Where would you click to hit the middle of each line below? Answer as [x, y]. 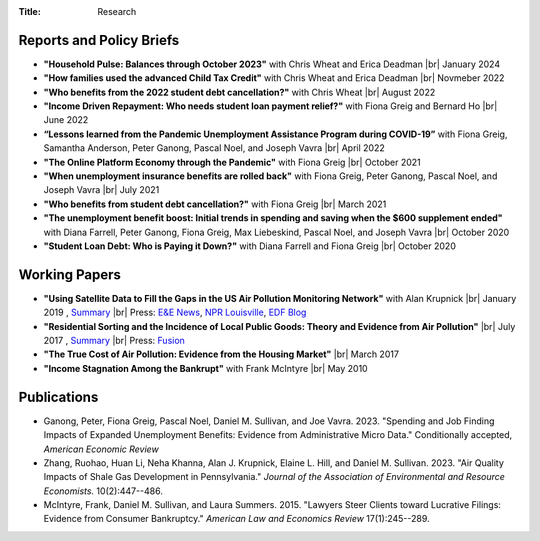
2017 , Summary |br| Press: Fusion [114, 341]
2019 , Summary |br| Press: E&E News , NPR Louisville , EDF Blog [175, 312]
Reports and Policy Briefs [99, 40]
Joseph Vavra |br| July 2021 [101, 190]
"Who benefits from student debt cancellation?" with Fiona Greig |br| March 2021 [215, 204]
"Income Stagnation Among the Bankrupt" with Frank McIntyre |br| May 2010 [206, 368]
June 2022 [66, 120]
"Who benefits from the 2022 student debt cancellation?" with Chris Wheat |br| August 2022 [239, 92]
